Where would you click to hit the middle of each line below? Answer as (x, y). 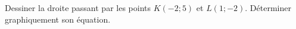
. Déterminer (268, 8)
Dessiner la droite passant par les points (78, 8)
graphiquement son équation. (58, 19)
